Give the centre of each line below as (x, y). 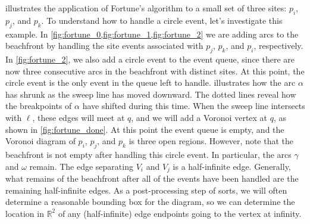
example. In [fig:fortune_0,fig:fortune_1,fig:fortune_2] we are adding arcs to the (152, 34)
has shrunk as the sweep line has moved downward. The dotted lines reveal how (151, 94)
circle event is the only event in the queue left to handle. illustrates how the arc (151, 83)
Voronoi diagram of (40, 141)
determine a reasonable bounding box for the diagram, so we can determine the (150, 202)
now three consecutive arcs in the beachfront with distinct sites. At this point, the (155, 71)
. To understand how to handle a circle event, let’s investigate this (162, 20)
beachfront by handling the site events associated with (104, 46)
